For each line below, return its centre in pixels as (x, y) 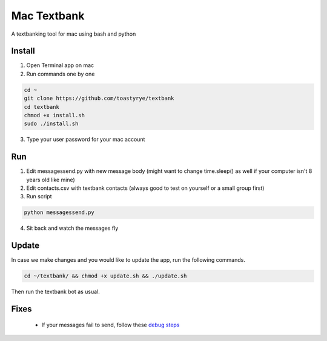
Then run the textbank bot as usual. (55, 292)
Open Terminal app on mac (60, 65)
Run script (39, 196)
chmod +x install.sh (54, 115)
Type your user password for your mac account (86, 140)
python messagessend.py (59, 213)
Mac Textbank (48, 16)
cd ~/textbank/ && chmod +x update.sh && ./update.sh (105, 276)
